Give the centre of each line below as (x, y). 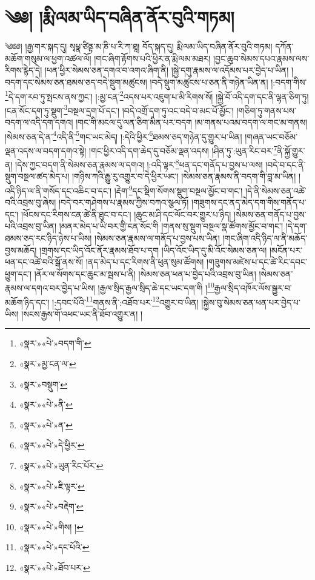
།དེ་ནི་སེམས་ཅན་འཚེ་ (276, 190)
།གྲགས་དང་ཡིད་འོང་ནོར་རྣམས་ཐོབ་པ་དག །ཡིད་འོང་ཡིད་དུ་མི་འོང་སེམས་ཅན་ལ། (153, 250)
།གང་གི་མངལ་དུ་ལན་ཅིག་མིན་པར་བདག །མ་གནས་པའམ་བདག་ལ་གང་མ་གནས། (192, 122)
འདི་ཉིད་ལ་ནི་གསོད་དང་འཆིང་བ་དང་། (58, 190)
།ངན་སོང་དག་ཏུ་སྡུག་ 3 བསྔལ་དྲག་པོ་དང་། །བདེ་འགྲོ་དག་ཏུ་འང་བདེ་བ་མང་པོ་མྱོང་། (119, 109)
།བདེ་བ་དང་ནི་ (286, 164)
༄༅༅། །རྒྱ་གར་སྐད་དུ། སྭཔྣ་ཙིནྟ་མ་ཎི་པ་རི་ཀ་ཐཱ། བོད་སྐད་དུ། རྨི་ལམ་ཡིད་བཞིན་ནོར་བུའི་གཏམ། (139, 46)
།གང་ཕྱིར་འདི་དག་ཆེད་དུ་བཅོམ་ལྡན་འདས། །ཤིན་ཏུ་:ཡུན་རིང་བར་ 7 (183, 149)
